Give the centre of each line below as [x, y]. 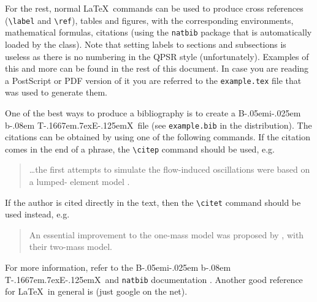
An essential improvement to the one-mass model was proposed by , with [166, 234]
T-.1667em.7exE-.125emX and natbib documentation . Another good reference [154, 279]
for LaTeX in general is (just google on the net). [96, 291]
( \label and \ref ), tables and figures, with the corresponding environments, [149, 20]
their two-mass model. [71, 247]
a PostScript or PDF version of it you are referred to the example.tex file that [153, 80]
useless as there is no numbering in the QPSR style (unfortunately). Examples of [157, 56]
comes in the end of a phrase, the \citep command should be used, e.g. [140, 149]
